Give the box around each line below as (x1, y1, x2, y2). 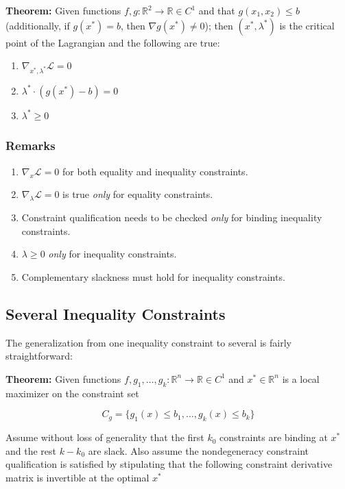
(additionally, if (5, 18, 70, 32)
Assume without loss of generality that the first (5, 430, 204, 444)
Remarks (5, 137, 56, 154)
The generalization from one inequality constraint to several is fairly (5, 335, 292, 349)
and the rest (5, 443, 57, 457)
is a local (282, 371, 320, 386)
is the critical (279, 18, 335, 32)
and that (198, 3, 235, 17)
